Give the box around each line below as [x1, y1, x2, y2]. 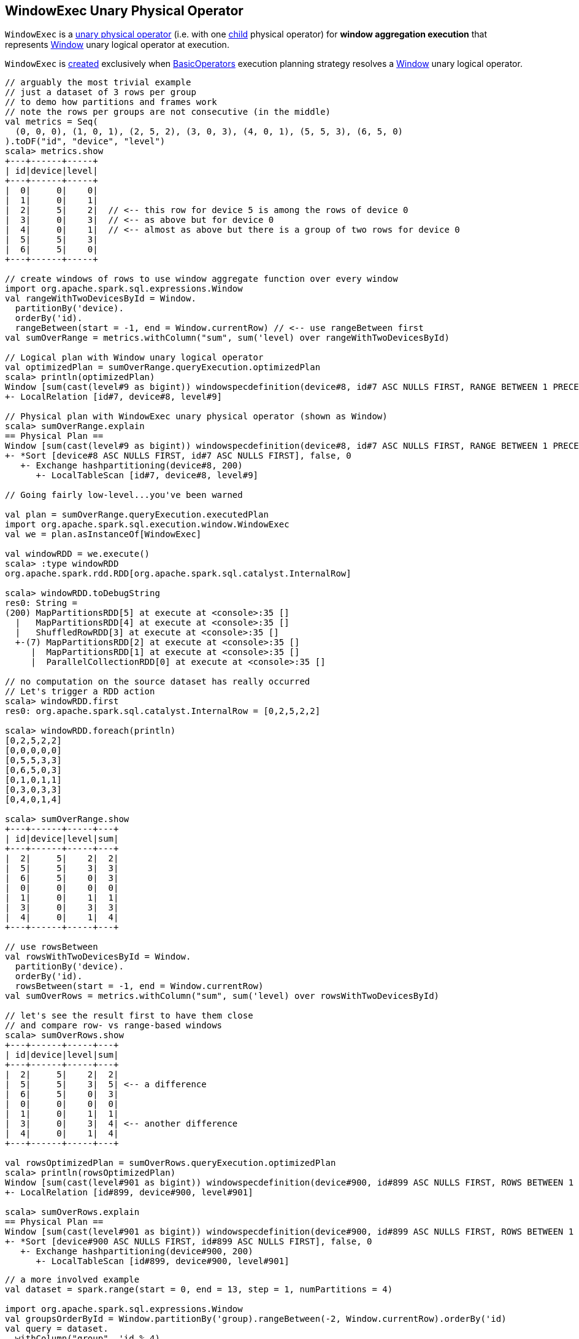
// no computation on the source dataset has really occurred [5, 677, 310, 687]
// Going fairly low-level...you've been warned [5, 490, 243, 500]
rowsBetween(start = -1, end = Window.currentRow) [15, 981, 264, 992]
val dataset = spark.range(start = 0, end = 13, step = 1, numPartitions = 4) [5, 1284, 393, 1295]
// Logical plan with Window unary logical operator [5, 352, 264, 363]
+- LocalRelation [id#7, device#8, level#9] [5, 392, 223, 402]
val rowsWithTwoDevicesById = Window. [5, 952, 191, 962]
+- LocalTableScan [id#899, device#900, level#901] [36, 1256, 289, 1267]
